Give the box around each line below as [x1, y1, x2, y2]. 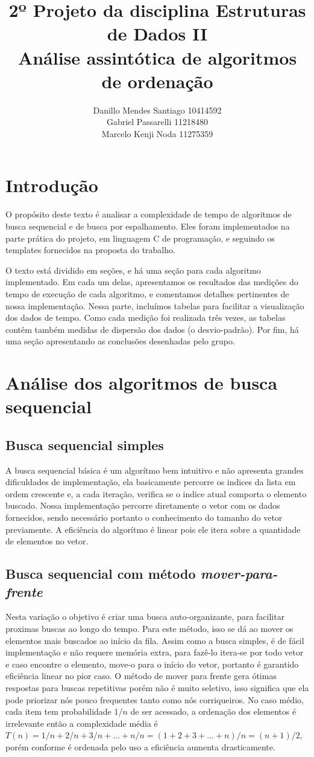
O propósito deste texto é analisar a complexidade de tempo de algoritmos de [5, 208, 292, 221]
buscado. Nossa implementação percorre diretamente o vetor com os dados [5, 499, 280, 512]
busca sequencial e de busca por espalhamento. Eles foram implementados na [5, 220, 290, 232]
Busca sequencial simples [5, 435, 164, 454]
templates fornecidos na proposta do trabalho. [5, 243, 175, 256]
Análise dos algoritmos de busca [5, 370, 278, 395]
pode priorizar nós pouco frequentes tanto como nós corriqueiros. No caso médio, [5, 693, 304, 706]
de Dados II [107, 21, 208, 46]
